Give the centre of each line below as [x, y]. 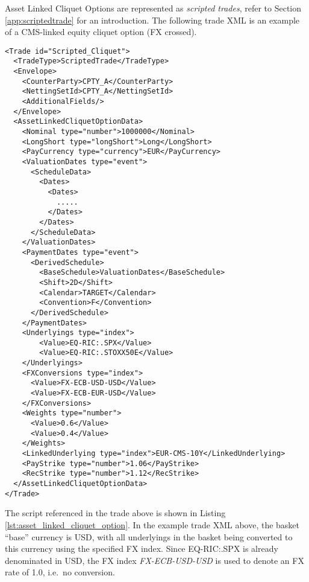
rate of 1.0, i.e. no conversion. [60, 572]
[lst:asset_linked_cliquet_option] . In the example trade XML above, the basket [152, 524]
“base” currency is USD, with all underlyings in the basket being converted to [149, 536]
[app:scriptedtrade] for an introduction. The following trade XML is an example [152, 20]
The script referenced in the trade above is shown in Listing [115, 513]
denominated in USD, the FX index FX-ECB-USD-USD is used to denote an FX [154, 560]
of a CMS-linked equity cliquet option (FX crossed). [101, 32]
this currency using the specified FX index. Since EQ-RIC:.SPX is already [142, 548]
